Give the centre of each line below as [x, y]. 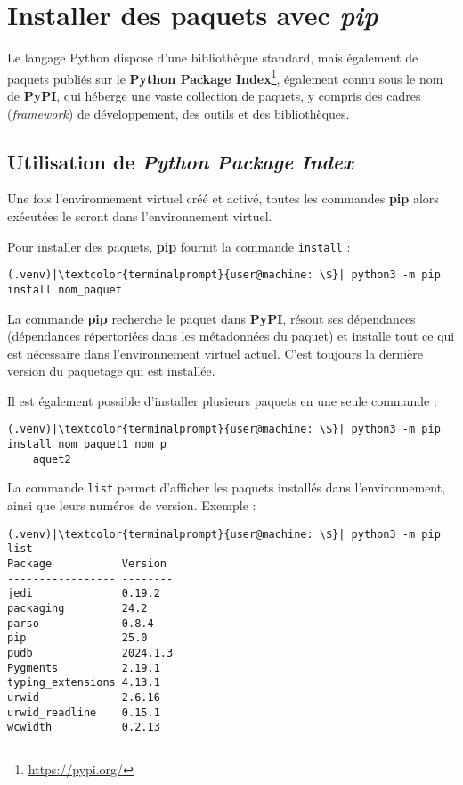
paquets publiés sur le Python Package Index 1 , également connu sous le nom [225, 77]
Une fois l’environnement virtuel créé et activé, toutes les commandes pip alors [223, 198]
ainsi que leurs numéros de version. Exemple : [132, 505]
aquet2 [52, 459]
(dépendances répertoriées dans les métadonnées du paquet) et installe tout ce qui [231, 336]
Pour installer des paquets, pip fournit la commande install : [179, 246]
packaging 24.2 [77, 608]
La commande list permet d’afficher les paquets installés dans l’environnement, [227, 488]
